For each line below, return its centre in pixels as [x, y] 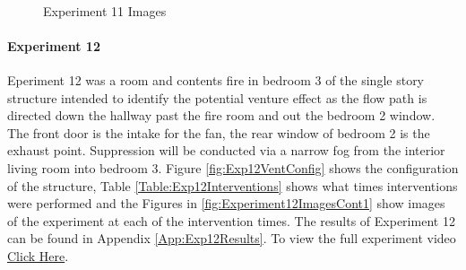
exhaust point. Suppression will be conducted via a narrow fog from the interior [226, 150]
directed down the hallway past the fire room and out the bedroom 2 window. [221, 115]
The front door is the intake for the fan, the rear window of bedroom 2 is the [219, 132]
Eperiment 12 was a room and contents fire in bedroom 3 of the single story [216, 79]
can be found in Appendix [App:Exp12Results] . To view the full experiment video [232, 238]
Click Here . [38, 255]
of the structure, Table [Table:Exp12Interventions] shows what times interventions [233, 185]
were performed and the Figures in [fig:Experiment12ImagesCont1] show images [226, 203]
